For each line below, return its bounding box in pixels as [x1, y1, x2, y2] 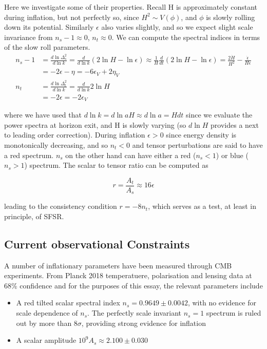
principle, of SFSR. [4, 210, 64, 221]
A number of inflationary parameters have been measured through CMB [4, 260, 232, 270]
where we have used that [4, 109, 82, 120]
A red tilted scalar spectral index [16, 297, 120, 308]
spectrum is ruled [206, 307, 261, 318]
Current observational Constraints [4, 236, 190, 251]
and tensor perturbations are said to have [132, 139, 263, 150]
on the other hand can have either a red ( [65, 149, 196, 160]
